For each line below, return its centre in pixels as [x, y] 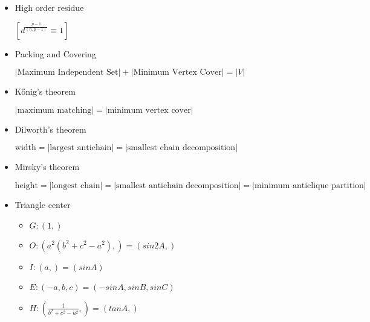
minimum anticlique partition [309, 185]
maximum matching [54, 110]
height [26, 185]
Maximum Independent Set [68, 73]
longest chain [76, 185]
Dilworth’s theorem [50, 129]
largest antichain [81, 148]
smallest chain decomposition [181, 148]
